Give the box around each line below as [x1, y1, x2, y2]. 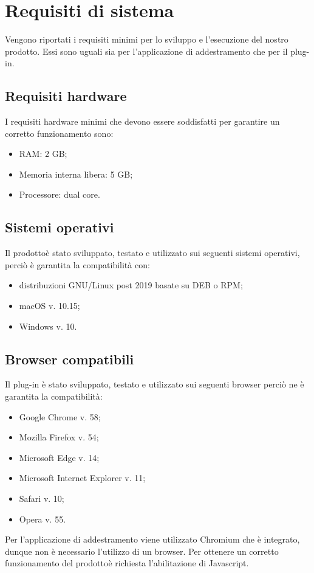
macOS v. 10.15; [19, 299, 80, 312]
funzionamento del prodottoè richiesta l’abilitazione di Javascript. [5, 557, 249, 569]
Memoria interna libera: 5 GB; [19, 167, 133, 180]
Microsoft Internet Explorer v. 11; [19, 471, 146, 484]
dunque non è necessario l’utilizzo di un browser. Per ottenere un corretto [5, 544, 279, 557]
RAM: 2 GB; [19, 147, 67, 160]
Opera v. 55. [19, 512, 66, 525]
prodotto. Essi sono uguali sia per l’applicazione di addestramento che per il [5, 44, 288, 57]
